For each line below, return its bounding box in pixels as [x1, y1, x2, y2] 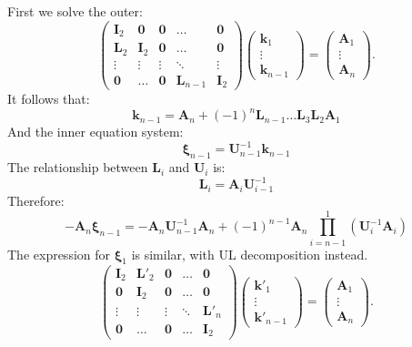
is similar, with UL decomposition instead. [131, 244, 368, 263]
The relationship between [7, 158, 148, 177]
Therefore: [7, 190, 65, 209]
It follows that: [7, 89, 90, 108]
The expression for [7, 244, 111, 263]
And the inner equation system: [7, 122, 184, 141]
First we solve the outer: [7, 2, 143, 20]
